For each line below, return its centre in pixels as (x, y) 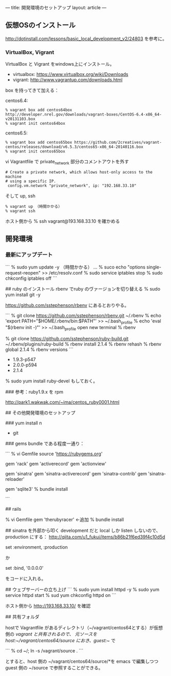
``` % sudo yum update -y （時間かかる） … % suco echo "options (75, 267)
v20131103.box (21, 119)
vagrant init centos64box (38, 124)
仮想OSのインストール (41, 25)
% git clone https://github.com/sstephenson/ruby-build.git (67, 339)
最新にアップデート (29, 255)
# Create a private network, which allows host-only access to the (79, 172)
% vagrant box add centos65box (39, 143)
